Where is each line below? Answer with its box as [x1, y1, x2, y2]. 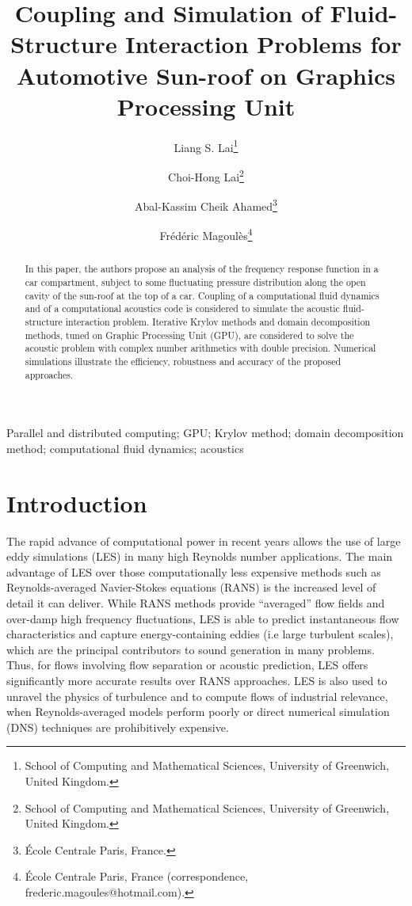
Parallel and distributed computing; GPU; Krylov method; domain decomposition [6, 424, 404, 441]
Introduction [6, 486, 147, 519]
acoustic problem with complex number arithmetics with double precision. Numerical [25, 341, 376, 355]
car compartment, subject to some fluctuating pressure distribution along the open [25, 276, 366, 289]
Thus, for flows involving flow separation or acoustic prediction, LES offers [6, 657, 368, 673]
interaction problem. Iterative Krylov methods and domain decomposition [65, 315, 371, 329]
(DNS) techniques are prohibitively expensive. [6, 718, 229, 735]
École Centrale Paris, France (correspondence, [25, 868, 249, 885]
